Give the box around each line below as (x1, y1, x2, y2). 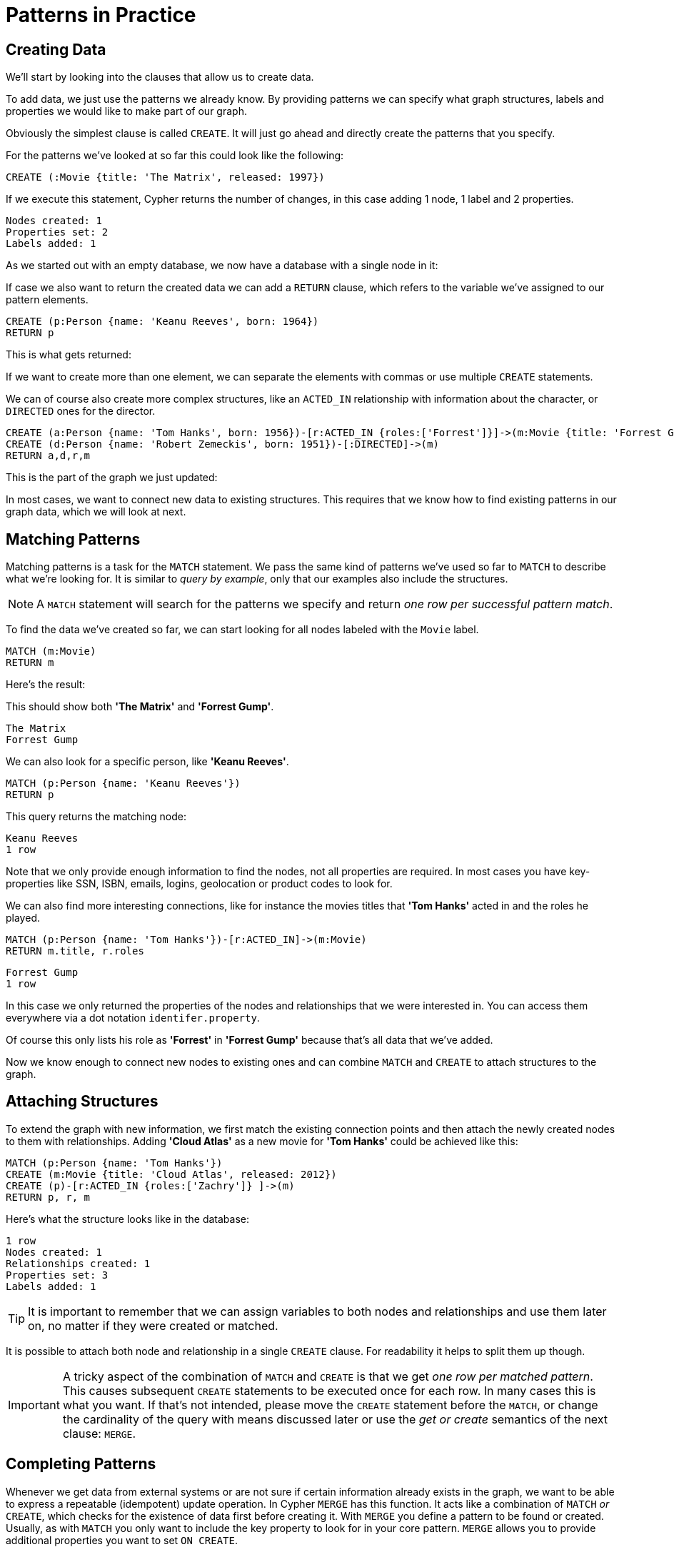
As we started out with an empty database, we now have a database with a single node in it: (6, 259, 438, 272)
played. (6, 912, 40, 924)
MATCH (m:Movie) (6, 645, 96, 657)
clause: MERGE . (62, 1426, 136, 1441)
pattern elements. (6, 293, 89, 306)
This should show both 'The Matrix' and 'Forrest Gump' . (6, 700, 274, 713)
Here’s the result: (6, 678, 86, 691)
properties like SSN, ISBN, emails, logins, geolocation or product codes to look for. (6, 877, 393, 890)
